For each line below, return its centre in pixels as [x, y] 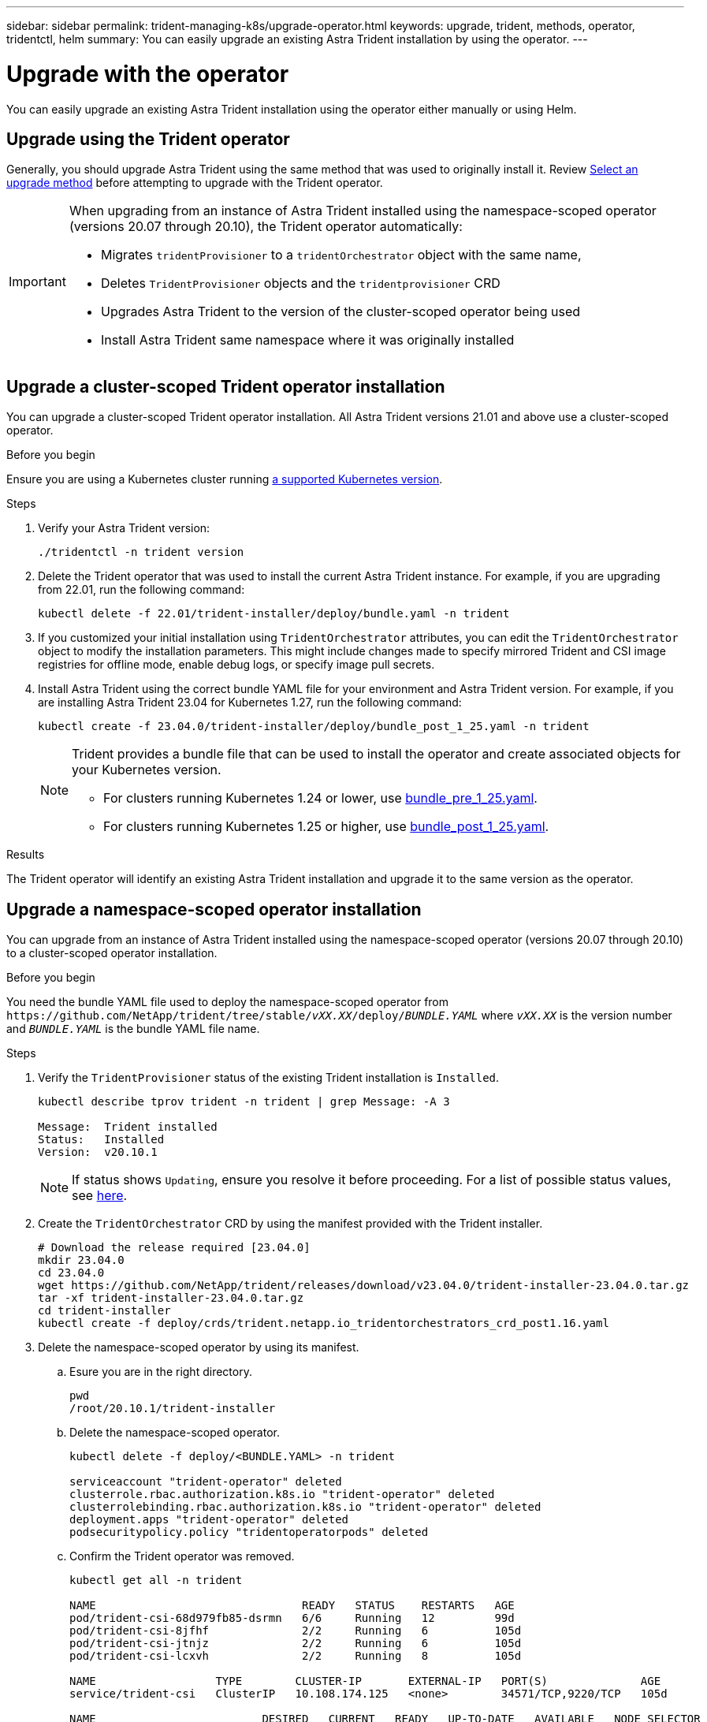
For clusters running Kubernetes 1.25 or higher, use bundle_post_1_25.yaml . [326, 827]
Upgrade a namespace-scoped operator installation [214, 909]
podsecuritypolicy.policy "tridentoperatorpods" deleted [249, 1532]
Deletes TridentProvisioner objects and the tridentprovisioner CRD [300, 283]
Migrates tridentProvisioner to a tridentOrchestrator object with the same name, [341, 255]
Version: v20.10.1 [98, 1152]
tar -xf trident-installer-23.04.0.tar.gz [171, 1298]
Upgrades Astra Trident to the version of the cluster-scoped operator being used [340, 312]
